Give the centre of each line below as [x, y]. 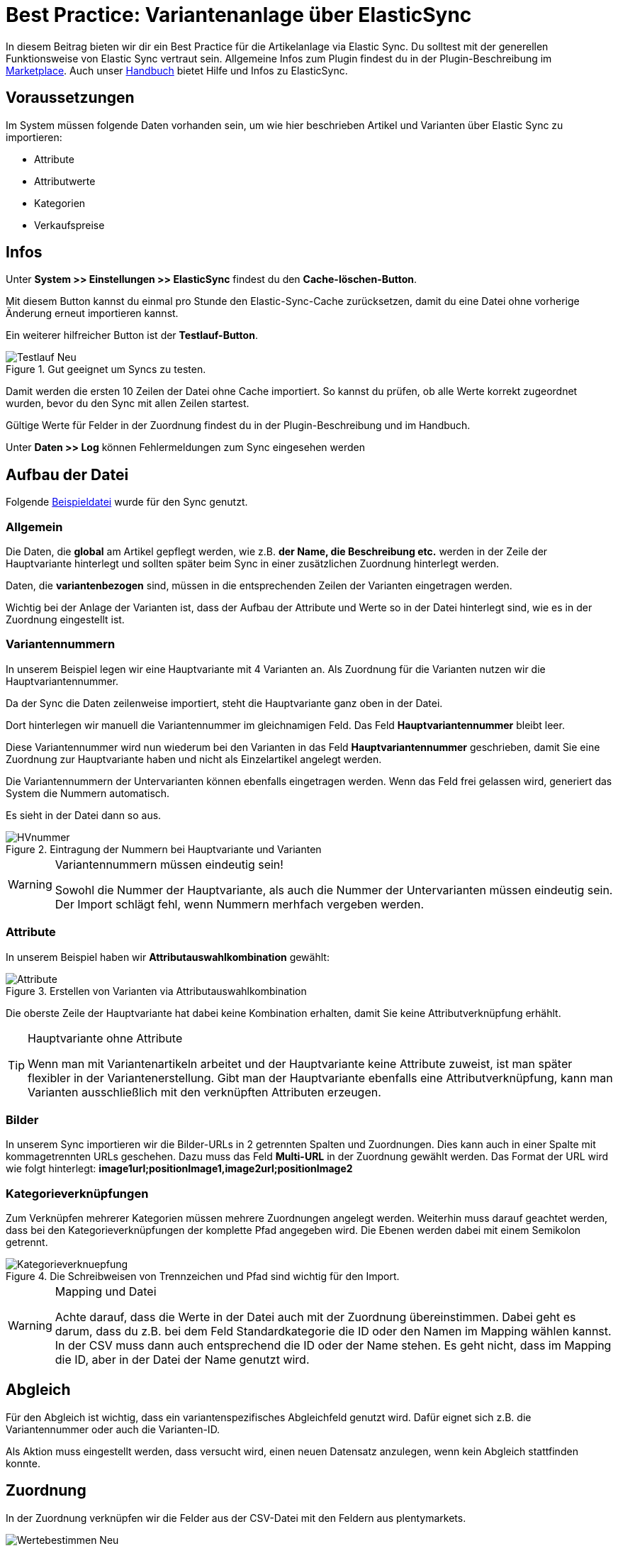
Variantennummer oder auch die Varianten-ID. [113, 1429]
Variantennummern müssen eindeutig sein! [169, 864]
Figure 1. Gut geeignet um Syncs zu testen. [106, 369]
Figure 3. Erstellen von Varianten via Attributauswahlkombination [156, 991]
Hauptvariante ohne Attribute [105, 1038]
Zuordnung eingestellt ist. [65, 620]
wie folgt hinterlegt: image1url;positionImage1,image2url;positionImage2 [179, 1169]
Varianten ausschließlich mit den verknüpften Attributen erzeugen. [204, 1092]
